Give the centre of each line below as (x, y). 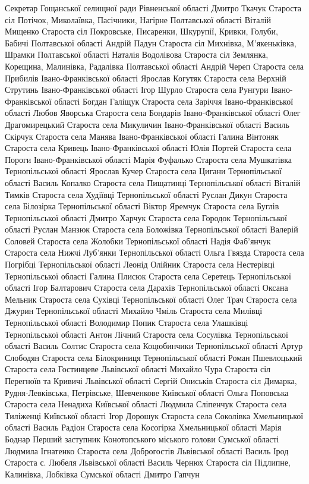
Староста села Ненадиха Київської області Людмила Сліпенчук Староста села (146, 404)
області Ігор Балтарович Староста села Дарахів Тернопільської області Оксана (146, 287)
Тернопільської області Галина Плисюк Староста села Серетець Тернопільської (148, 276)
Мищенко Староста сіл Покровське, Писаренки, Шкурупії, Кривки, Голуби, (141, 31)
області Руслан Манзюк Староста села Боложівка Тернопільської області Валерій (152, 229)
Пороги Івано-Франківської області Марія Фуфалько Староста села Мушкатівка (149, 159)
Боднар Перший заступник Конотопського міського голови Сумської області (142, 439)
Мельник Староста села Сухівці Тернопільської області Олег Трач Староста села (151, 299)
